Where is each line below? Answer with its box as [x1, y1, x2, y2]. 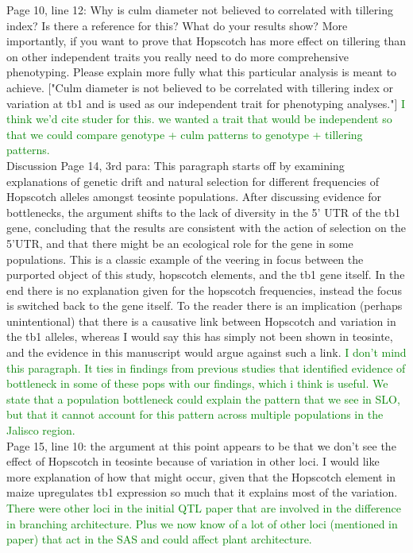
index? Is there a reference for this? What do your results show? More [6, 17, 348, 33]
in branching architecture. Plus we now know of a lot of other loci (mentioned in [6, 515, 398, 532]
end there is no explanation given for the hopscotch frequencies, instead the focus [6, 281, 402, 298]
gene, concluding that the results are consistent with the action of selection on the [6, 219, 406, 236]
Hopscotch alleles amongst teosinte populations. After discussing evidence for [6, 188, 382, 205]
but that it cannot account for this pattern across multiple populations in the [6, 406, 384, 423]
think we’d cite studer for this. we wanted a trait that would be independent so [6, 110, 392, 127]
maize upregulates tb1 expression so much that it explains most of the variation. [6, 484, 398, 501]
